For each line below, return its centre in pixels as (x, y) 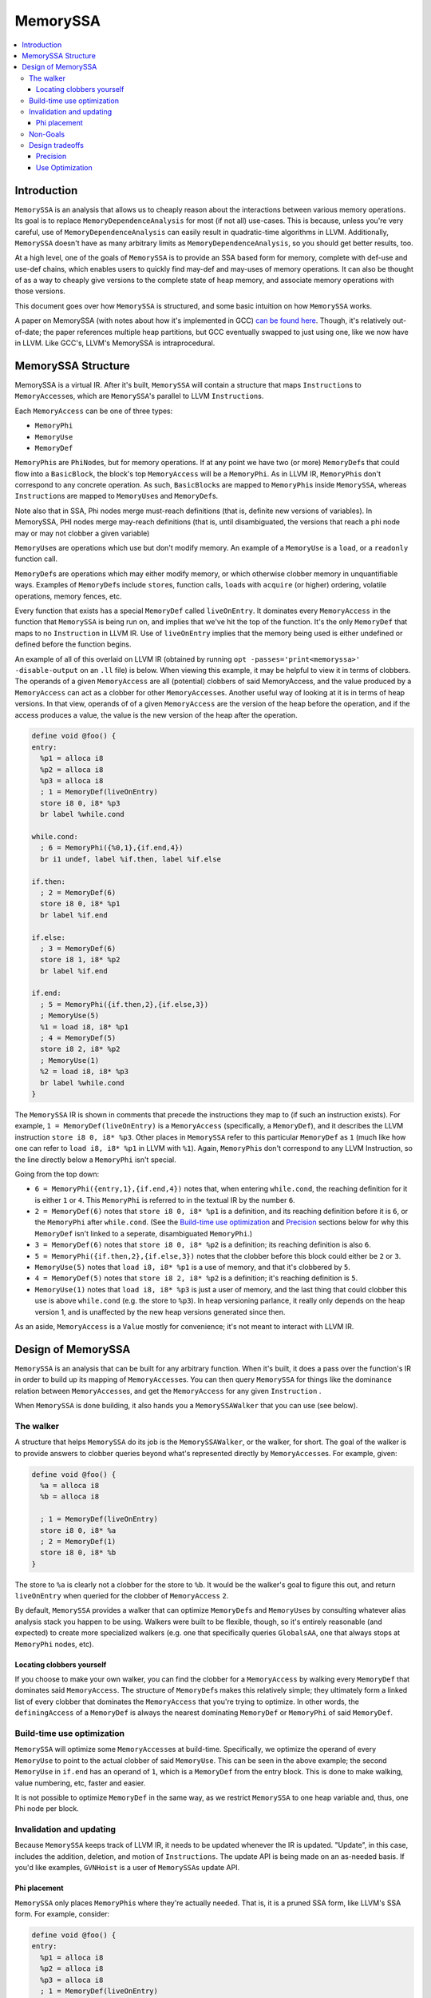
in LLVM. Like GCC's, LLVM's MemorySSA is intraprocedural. (115, 343)
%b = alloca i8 (70, 1497)
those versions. (40, 291)
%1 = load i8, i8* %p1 (85, 1027)
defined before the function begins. (73, 644)
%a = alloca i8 (70, 1485)
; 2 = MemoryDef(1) (78, 1541)
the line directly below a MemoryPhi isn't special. (95, 1160)
